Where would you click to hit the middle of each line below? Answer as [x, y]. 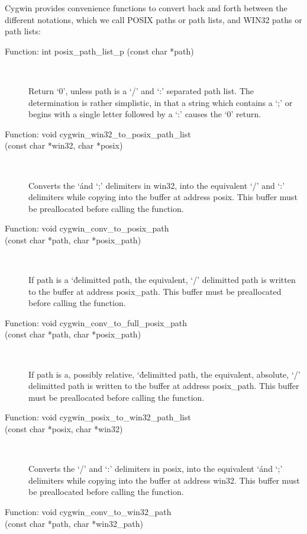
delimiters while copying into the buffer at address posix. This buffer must [163, 197]
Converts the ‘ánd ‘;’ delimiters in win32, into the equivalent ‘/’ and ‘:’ [157, 185]
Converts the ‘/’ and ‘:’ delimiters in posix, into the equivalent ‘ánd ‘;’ [156, 469]
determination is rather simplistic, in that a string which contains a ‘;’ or [161, 102]
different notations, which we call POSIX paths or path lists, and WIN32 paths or [153, 19]
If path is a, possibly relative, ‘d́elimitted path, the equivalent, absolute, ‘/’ [164, 374]
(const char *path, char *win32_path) [74, 523]
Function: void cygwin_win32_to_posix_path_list [98, 133]
